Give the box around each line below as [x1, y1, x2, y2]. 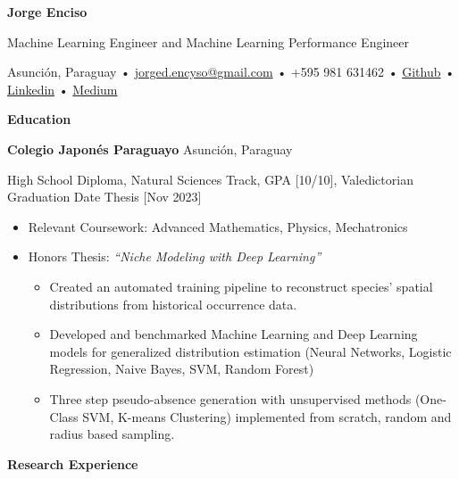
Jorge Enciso [7, 3, 88, 21]
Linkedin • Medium [7, 79, 118, 98]
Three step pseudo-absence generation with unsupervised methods [49, 389, 412, 408]
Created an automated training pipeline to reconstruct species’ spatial [49, 277, 433, 295]
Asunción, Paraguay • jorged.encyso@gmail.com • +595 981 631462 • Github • [7, 62, 455, 81]
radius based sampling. [49, 425, 175, 443]
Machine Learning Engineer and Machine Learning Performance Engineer [7, 32, 410, 51]
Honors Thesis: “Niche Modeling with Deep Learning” [28, 247, 321, 266]
